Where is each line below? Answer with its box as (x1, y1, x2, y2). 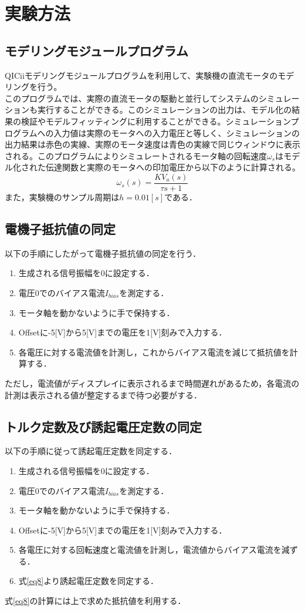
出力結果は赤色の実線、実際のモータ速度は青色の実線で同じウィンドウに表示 (5, 138, 300, 150)
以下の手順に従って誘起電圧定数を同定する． (5, 445, 177, 457)
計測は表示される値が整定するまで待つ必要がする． (5, 388, 202, 401)
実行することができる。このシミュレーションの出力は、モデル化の (37, 103, 292, 116)
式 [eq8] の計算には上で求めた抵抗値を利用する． (5, 595, 186, 607)
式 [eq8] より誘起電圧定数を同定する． (18, 575, 158, 587)
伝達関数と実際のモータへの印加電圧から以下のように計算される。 (45, 161, 300, 173)
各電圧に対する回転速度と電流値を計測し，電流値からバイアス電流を (18, 543, 282, 556)
